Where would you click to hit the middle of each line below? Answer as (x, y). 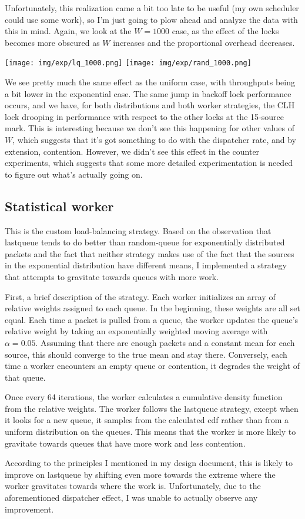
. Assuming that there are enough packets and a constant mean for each (165, 342)
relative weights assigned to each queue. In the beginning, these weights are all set (152, 308)
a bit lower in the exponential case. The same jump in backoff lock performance (148, 93)
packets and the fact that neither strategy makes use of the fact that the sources (150, 253)
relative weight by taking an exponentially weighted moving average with (136, 331)
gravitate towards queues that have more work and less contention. (125, 443)
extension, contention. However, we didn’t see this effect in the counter (132, 151)
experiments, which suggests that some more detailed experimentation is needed (149, 163)
